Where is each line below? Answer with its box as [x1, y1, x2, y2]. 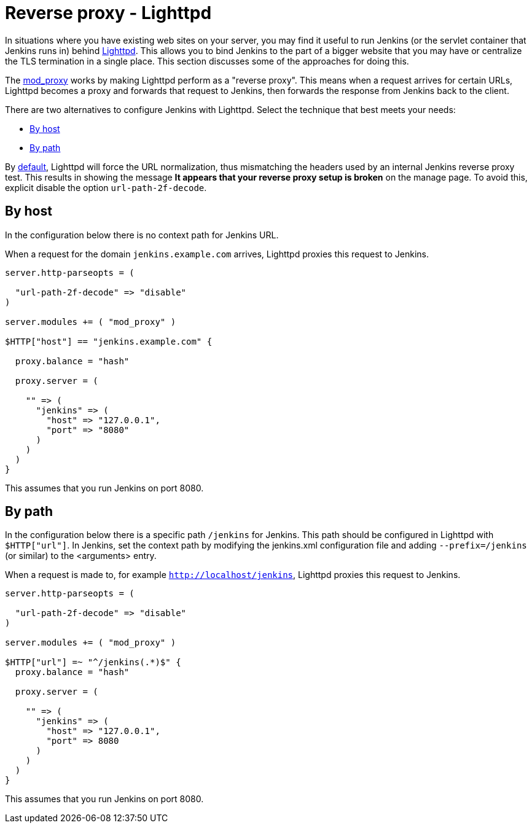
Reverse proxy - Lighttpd [5, 2, 212, 23]
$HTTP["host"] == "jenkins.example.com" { [5, 336, 213, 346]
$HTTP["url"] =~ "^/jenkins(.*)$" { [5, 657, 181, 668]
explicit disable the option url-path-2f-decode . [5, 182, 207, 193]
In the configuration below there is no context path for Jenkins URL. [5, 229, 279, 240]
